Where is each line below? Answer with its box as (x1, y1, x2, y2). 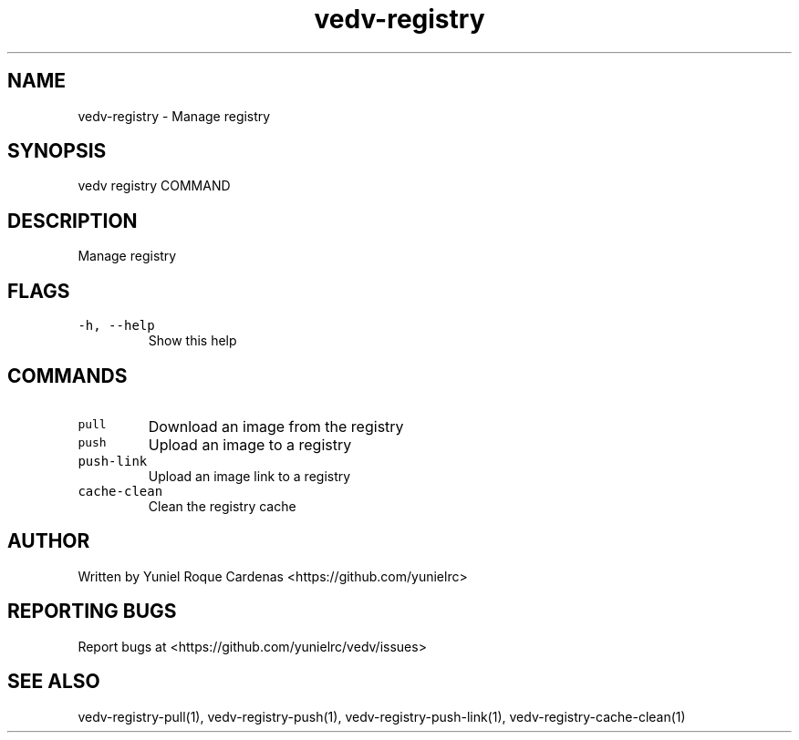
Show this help (148, 333, 237, 349)
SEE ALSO (7, 670, 100, 694)
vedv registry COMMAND (78, 178, 231, 194)
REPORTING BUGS (7, 600, 177, 623)
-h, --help (78, 318, 155, 334)
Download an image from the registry (148, 416, 404, 436)
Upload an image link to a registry (148, 468, 351, 484)
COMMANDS (7, 364, 128, 387)
